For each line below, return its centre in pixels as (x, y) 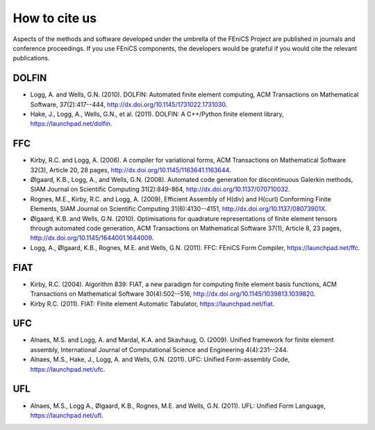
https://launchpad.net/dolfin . (71, 124)
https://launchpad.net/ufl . (67, 415)
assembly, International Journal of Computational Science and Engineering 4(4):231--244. (159, 349)
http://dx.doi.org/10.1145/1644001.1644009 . (92, 238)
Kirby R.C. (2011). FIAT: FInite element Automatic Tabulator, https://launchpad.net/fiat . (152, 304)
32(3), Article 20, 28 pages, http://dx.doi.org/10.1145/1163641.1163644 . (131, 169)
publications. (31, 58)
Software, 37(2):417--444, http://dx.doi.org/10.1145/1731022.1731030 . (129, 104)
